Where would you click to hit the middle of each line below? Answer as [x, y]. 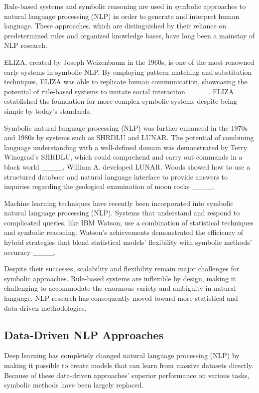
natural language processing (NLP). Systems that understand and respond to [122, 213]
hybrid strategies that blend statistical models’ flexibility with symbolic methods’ [128, 242]
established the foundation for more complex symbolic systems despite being [121, 101]
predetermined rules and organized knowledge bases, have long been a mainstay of [129, 35]
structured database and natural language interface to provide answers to [116, 176]
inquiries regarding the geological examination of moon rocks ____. [110, 186]
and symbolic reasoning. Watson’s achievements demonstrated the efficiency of [124, 232]
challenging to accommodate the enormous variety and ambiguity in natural [120, 288]
